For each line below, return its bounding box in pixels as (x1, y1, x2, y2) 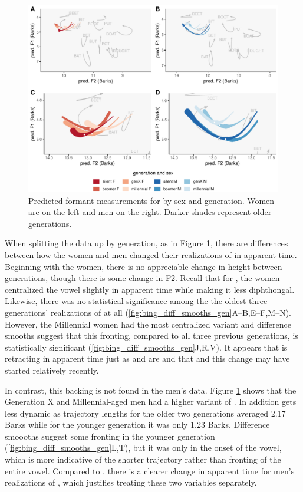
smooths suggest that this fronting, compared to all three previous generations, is (5, 329, 298, 342)
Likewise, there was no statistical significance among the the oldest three (5, 295, 268, 307)
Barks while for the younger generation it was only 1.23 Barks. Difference (5, 418, 270, 431)
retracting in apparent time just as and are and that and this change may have (5, 352, 290, 365)
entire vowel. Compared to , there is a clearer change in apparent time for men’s (5, 464, 295, 477)
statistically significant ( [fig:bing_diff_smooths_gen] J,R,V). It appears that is (5, 341, 288, 353)
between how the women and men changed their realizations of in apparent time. (5, 248, 297, 260)
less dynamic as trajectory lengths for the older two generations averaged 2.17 (5, 407, 286, 419)
